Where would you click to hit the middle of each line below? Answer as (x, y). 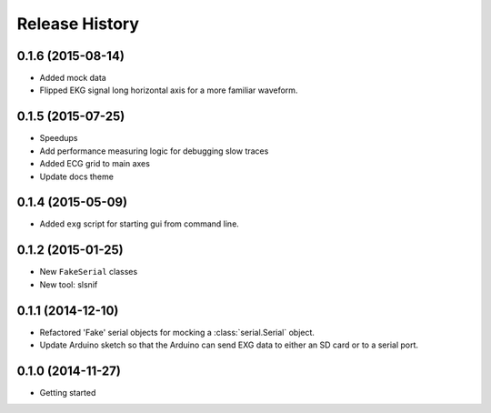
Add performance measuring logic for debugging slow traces (154, 151)
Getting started (68, 392)
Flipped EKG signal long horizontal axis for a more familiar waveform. (169, 90)
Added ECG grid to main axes (95, 164)
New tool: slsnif (69, 284)
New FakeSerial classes (89, 272)
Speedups (59, 138)
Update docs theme (76, 176)
